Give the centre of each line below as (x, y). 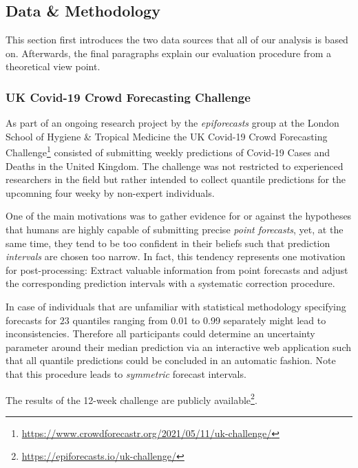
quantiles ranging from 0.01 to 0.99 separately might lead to (199, 320)
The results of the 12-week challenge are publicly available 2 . (131, 398)
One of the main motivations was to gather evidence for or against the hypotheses (179, 216)
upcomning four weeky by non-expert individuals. (110, 192)
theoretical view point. (53, 66)
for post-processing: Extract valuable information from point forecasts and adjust (177, 269)
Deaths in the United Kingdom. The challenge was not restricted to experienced (175, 166)
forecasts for (31, 320)
